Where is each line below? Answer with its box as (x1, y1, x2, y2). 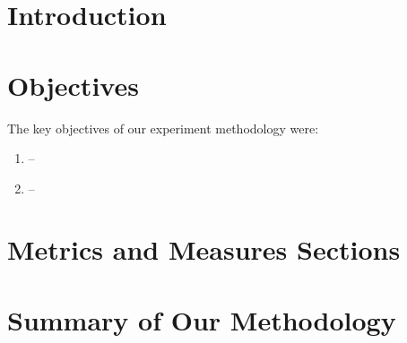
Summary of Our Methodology (7, 301, 396, 338)
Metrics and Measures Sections (7, 231, 401, 268)
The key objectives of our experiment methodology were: (7, 118, 319, 137)
